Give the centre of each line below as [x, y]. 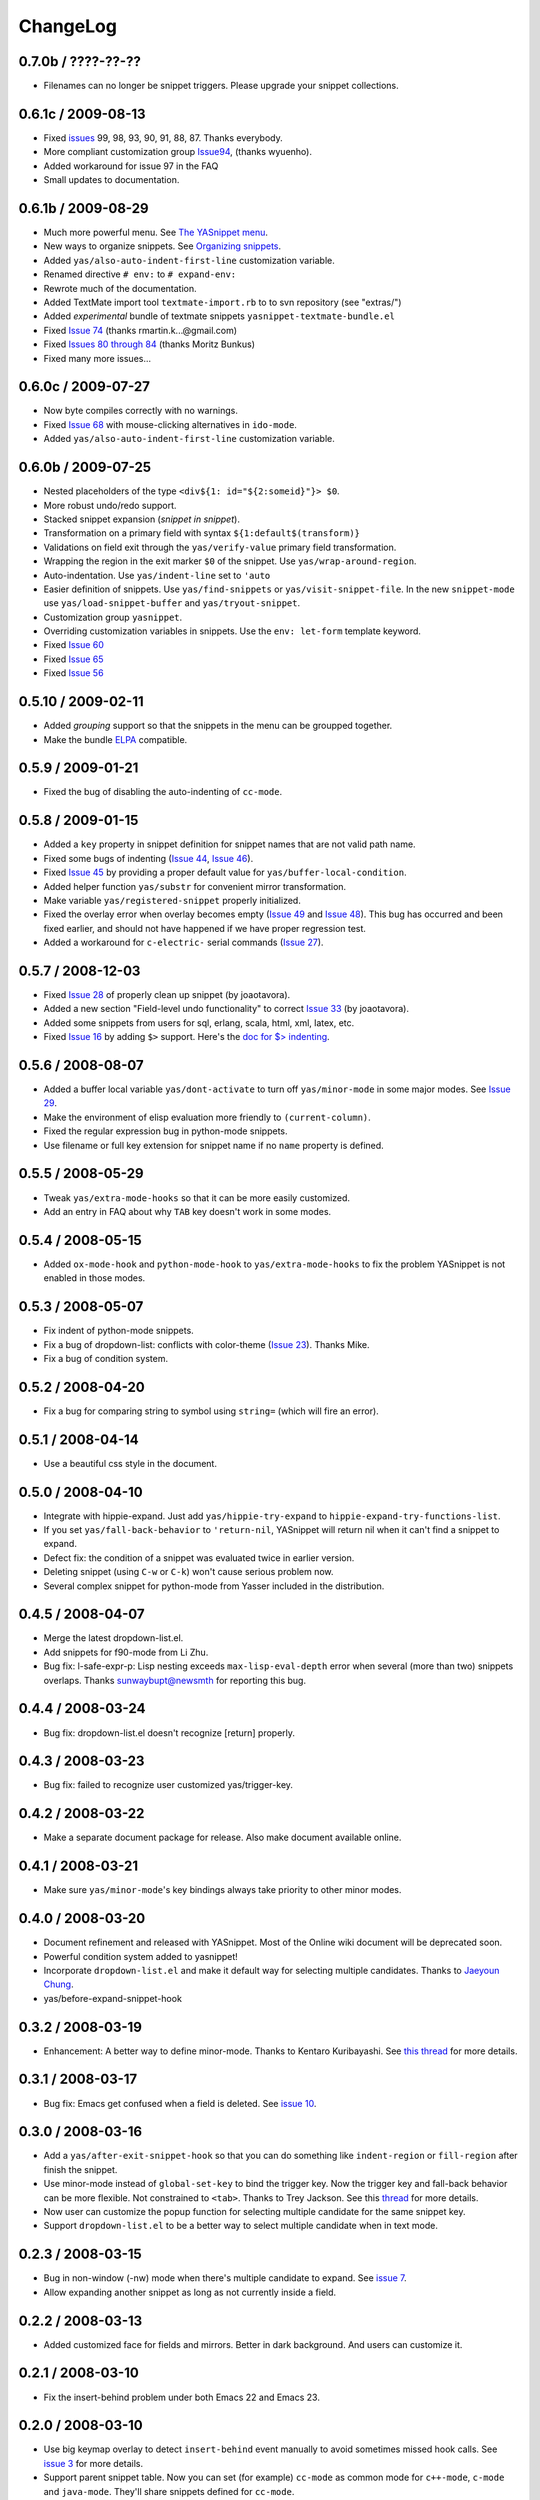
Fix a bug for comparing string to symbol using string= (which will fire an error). [211, 1411]
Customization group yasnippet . [113, 617]
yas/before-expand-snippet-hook [112, 1998]
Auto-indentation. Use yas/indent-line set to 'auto [157, 575]
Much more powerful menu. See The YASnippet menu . [156, 232]
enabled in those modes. [94, 1278]
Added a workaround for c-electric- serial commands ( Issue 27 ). [183, 942]
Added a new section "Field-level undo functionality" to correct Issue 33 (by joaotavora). [226, 1009]
